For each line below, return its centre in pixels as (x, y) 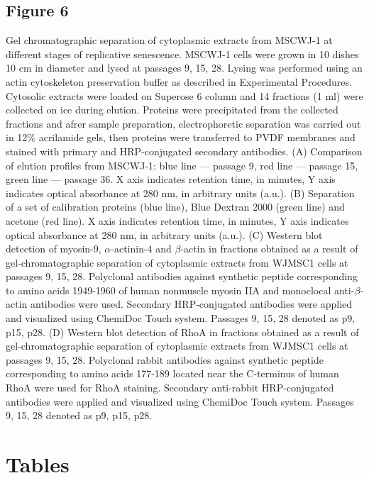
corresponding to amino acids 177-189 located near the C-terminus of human (172, 373)
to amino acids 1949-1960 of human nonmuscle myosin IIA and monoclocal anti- (180, 290)
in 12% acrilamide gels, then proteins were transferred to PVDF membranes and (181, 137)
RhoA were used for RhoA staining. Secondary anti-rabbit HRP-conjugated (170, 388)
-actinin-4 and (141, 249)
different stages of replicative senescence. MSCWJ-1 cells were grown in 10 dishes (182, 54)
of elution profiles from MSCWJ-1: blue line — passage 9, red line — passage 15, (182, 165)
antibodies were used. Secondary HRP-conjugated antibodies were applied (191, 304)
